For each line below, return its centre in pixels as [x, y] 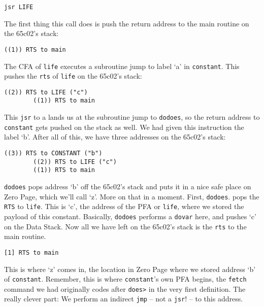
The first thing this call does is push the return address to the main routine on [127, 23]
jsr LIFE [19, 7]
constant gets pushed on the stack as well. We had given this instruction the [124, 127]
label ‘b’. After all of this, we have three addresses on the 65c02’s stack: [115, 137]
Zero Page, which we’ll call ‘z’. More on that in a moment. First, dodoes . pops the [132, 196]
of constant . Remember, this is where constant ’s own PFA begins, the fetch [125, 279]
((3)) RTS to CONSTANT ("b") [53, 153]
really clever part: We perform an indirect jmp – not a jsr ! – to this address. [124, 299]
